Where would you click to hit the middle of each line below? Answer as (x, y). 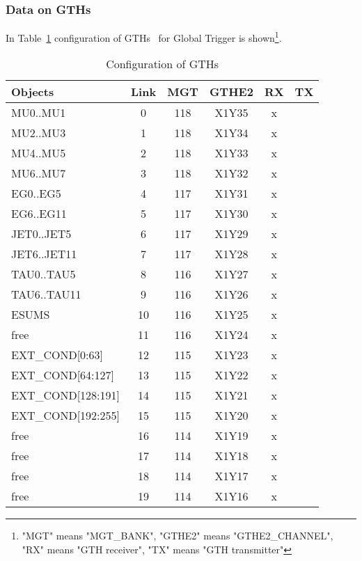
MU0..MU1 (39, 113)
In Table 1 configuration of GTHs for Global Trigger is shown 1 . (144, 37)
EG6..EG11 (39, 214)
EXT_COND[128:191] (66, 395)
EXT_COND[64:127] (63, 375)
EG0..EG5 (36, 193)
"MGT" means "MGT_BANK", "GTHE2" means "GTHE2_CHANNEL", (178, 536)
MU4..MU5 (39, 153)
